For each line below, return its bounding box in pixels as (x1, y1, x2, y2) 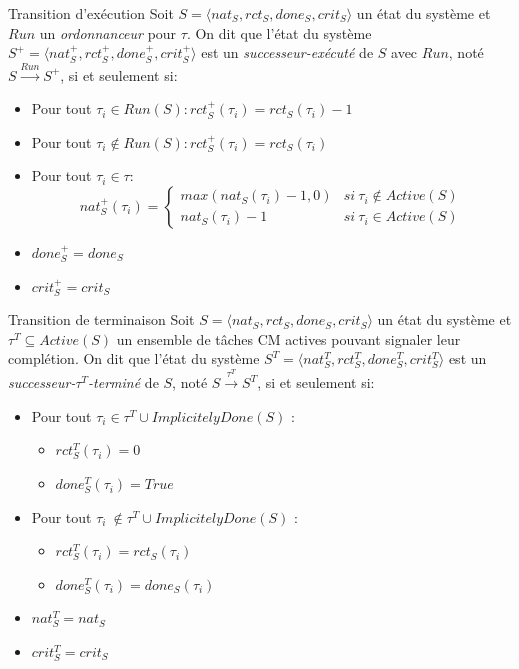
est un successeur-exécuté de (201, 42, 374, 63)
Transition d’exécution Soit (8, 3, 174, 23)
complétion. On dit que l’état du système (8, 348, 260, 369)
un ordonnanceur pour (39, 22, 177, 43)
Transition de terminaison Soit (8, 309, 195, 330)
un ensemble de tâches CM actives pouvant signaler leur (116, 328, 461, 349)
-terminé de (88, 372, 159, 393)
